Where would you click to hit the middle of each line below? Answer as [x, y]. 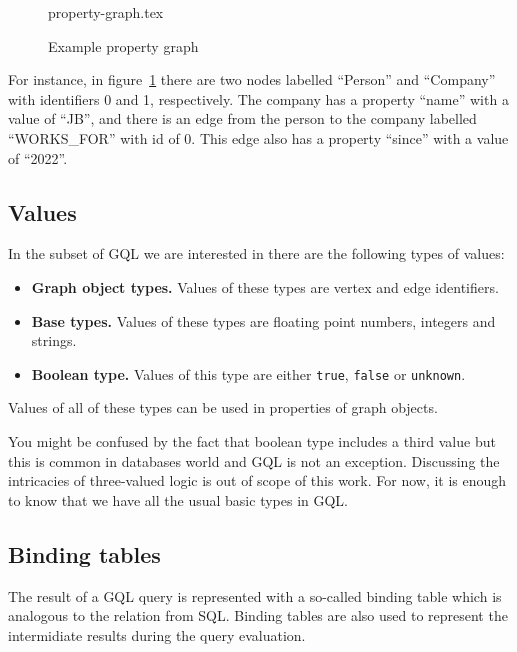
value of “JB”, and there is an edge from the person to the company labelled [242, 118]
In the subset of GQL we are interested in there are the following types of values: [256, 253]
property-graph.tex [106, 12]
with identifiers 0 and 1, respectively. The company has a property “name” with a [258, 98]
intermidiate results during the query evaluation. [157, 634]
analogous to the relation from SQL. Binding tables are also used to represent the [258, 615]
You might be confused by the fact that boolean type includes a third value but [252, 440]
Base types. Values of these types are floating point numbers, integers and [263, 320]
